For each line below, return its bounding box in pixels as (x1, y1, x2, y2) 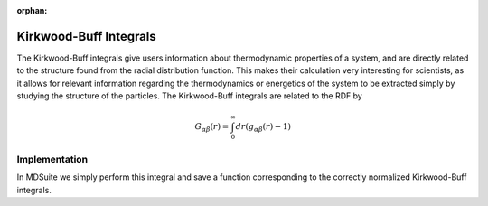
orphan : (16, 5, 48, 15)
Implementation (16, 153, 89, 165)
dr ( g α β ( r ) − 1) (235, 122, 292, 135)
